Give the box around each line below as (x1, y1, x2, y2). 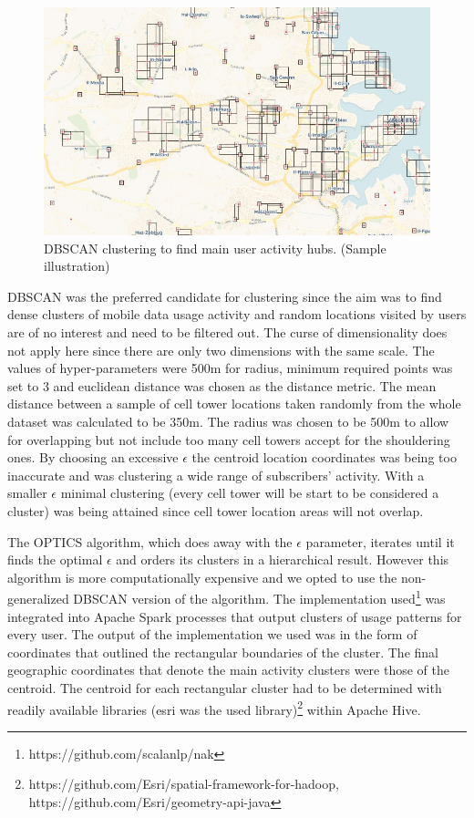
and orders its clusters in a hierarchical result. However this (116, 550, 449, 569)
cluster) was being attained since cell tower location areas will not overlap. (7, 501, 424, 520)
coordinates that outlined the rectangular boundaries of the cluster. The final (7, 642, 438, 661)
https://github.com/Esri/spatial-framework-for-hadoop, (28, 774, 339, 793)
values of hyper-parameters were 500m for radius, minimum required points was (7, 358, 453, 378)
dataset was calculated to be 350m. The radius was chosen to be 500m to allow (7, 412, 449, 430)
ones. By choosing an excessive (7, 448, 179, 467)
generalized (7, 589, 69, 607)
